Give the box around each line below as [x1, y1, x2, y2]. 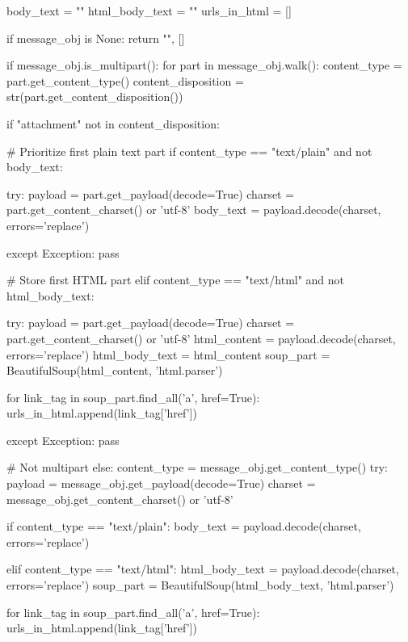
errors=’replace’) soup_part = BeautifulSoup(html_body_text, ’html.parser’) [6, 577, 394, 594]
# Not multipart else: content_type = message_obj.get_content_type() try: [6, 459, 389, 476]
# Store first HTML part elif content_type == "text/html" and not [6, 271, 345, 288]
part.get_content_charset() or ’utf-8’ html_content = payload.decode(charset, [6, 329, 396, 346]
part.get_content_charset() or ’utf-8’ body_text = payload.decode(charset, [6, 201, 381, 218]
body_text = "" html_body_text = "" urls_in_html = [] [6, 2, 292, 19]
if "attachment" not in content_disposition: [6, 115, 220, 132]
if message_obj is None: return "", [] [6, 29, 185, 46]
